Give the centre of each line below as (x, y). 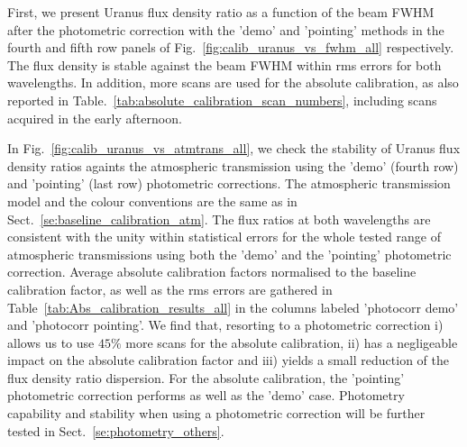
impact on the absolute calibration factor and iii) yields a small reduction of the (228, 360)
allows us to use (51, 342)
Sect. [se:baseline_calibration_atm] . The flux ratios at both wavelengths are (219, 219)
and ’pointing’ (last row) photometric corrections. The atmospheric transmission (229, 183)
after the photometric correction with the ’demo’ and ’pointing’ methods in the (226, 29)
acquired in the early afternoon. (95, 118)
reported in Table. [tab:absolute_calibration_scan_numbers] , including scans (222, 100)
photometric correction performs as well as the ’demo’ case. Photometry (206, 395)
